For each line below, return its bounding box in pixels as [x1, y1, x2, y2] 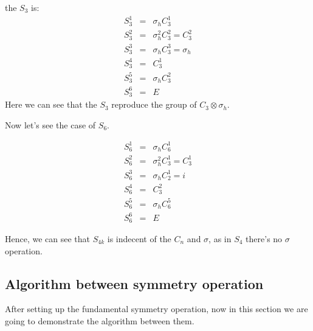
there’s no [246, 232, 283, 245]
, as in [208, 232, 232, 245]
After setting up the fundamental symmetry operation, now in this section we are [5, 302, 308, 315]
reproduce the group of [111, 98, 197, 111]
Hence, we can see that [5, 232, 91, 245]
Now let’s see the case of [5, 118, 96, 131]
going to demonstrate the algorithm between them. [5, 314, 194, 327]
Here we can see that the [5, 98, 97, 111]
